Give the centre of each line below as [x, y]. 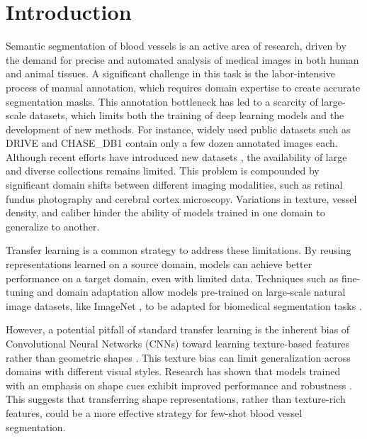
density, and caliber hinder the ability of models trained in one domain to [165, 212]
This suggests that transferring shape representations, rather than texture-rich [176, 399]
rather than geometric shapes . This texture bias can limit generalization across [178, 357]
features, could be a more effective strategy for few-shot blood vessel [154, 412]
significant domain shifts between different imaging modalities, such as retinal [174, 185]
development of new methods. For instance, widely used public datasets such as [178, 129]
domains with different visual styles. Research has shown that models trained [173, 371]
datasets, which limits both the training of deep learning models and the [187, 115]
